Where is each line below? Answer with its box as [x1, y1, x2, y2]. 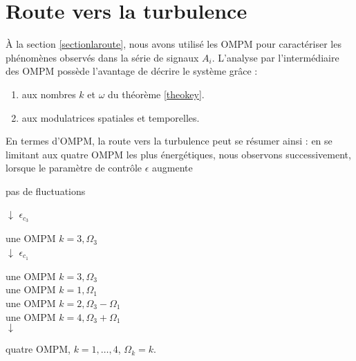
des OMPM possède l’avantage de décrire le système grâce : [6, 64, 258, 78]
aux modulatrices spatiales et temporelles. [21, 110, 200, 124]
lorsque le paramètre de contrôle [6, 160, 142, 175]
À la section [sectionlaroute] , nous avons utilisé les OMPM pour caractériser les [6, 37, 341, 51]
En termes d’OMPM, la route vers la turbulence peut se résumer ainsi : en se [6, 133, 332, 148]
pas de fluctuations [6, 183, 86, 198]
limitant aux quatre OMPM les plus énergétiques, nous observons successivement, [6, 147, 351, 161]
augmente [152, 160, 193, 175]
